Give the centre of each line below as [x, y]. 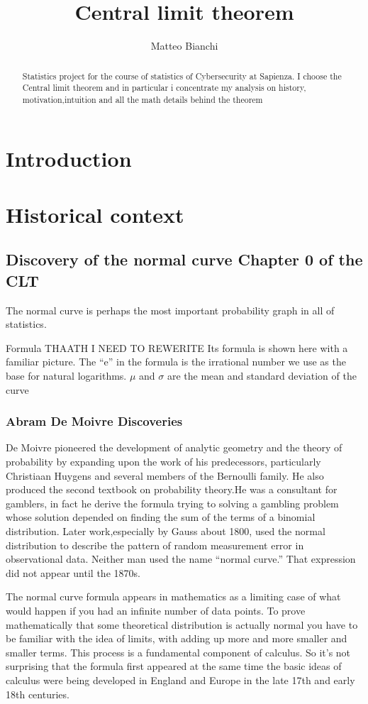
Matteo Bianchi [184, 46]
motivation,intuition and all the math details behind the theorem [143, 99]
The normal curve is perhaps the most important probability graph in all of [170, 310]
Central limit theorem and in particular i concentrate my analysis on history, [164, 88]
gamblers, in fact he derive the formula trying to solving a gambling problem [172, 503]
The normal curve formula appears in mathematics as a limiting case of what [173, 596]
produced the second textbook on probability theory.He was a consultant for [172, 489]
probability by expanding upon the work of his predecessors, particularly [163, 462]
